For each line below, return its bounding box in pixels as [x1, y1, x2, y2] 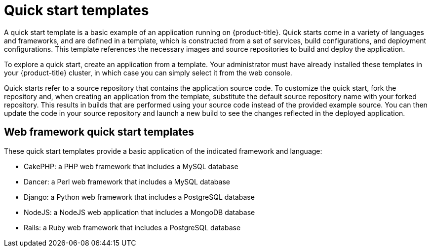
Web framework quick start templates [4, 126, 195, 139]
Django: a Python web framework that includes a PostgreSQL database [24, 192, 255, 201]
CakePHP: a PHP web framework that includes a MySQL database [24, 162, 238, 171]
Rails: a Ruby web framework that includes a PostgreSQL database [24, 223, 241, 232]
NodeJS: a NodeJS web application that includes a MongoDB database [24, 208, 255, 216]
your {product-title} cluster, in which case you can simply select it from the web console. [4, 68, 292, 77]
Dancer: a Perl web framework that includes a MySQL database [24, 177, 230, 186]
